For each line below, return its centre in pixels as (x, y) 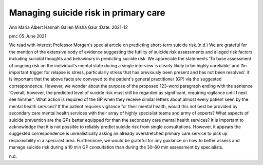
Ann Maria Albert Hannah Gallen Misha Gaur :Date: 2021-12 (68, 27)
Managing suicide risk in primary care (87, 13)
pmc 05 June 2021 (28, 36)
